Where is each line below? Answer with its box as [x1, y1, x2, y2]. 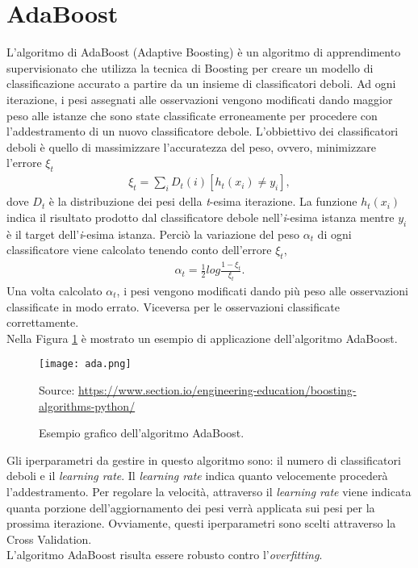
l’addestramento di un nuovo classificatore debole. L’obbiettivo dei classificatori [6, 123, 399, 140]
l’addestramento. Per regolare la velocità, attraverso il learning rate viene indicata [6, 482, 412, 499]
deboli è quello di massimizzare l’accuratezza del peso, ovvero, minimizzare [6, 138, 377, 155]
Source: [39, 382, 75, 398]
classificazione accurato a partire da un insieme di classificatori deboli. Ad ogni [6, 75, 396, 92]
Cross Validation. [6, 530, 92, 547]
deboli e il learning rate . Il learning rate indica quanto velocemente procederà [6, 467, 388, 484]
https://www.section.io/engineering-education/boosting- [78, 382, 357, 398]
